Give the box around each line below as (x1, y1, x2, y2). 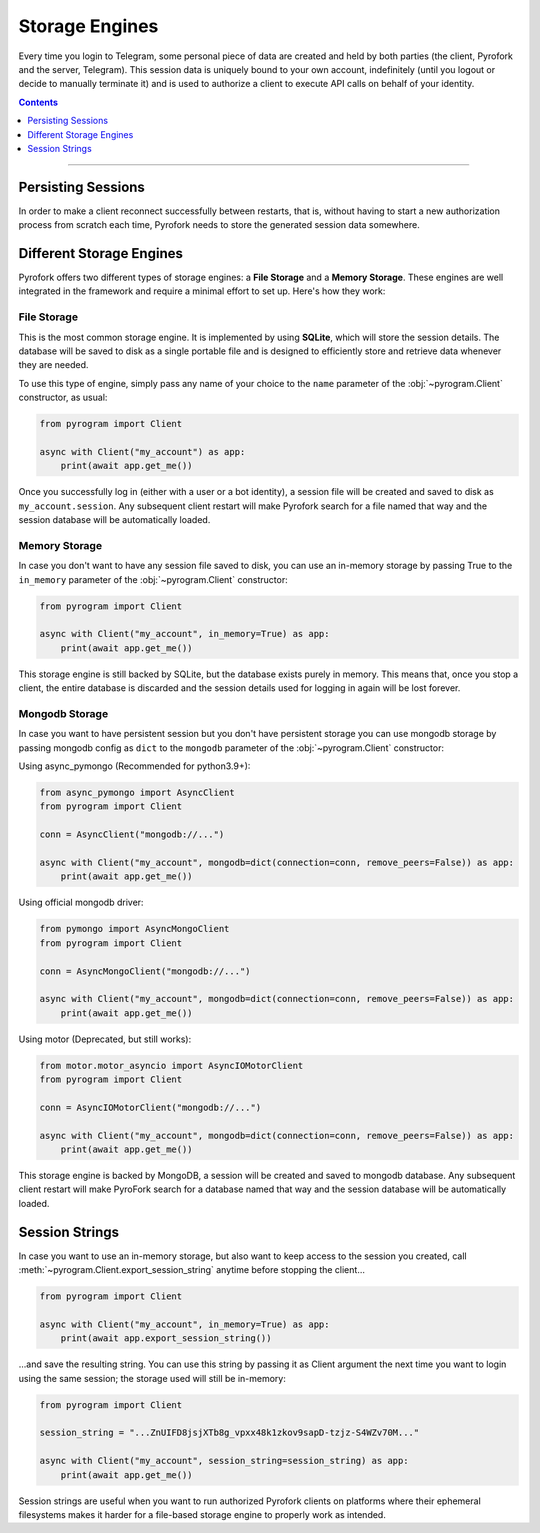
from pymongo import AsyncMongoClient (39, 923, 230, 935)
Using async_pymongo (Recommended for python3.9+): (18, 760, 251, 772)
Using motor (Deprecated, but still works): (18, 1033, 192, 1045)
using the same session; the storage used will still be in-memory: (18, 1372, 287, 1384)
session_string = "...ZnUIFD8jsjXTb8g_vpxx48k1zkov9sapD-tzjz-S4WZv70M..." (39, 1427, 420, 1439)
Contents (18, 96, 59, 108)
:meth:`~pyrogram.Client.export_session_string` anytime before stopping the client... (18, 1264, 365, 1276)
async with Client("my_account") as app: (39, 446, 246, 457)
